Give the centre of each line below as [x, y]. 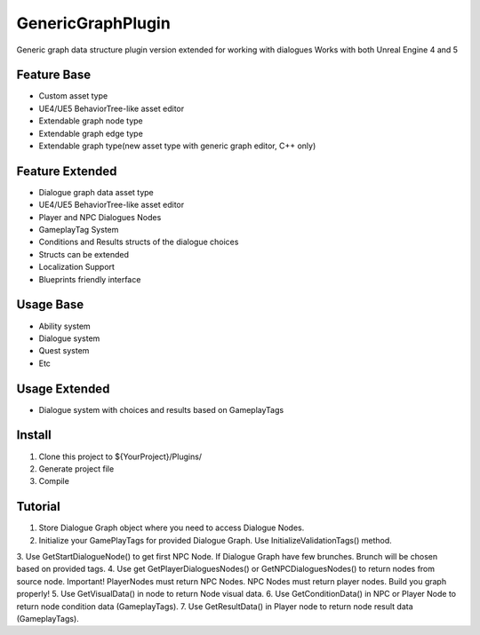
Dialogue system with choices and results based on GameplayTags [161, 409]
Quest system [64, 351]
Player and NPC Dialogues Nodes [100, 217]
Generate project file [76, 468]
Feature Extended [67, 171]
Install [34, 435]
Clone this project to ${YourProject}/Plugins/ [120, 456]
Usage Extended [63, 389]
